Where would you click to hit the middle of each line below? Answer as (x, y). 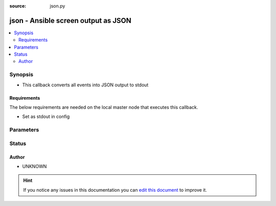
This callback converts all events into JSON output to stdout (85, 85)
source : (18, 6)
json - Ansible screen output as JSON (70, 20)
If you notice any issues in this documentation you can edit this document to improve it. (115, 190)
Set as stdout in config (46, 117)
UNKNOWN (34, 166)
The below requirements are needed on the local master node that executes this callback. (104, 107)
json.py (57, 6)
